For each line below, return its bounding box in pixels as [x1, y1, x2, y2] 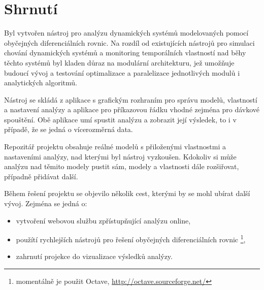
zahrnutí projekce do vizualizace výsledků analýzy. [16, 251, 173, 262]
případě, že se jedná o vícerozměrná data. [4, 124, 133, 135]
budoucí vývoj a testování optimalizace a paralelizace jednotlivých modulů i [4, 67, 240, 78]
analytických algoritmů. [4, 77, 77, 88]
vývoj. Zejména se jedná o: [4, 198, 87, 209]
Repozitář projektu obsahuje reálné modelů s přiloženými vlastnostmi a [4, 141, 226, 152]
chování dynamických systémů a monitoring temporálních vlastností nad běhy [4, 47, 246, 58]
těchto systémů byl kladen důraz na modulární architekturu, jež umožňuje [4, 57, 235, 68]
